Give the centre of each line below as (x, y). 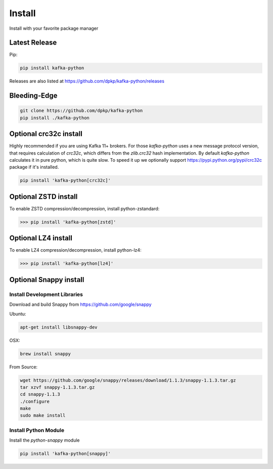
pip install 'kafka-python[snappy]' (65, 454)
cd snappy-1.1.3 (40, 394)
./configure (35, 401)
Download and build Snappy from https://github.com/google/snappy (80, 304)
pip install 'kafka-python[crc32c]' (65, 180)
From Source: (24, 367)
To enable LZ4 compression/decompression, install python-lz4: (75, 250)
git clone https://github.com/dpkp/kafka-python (81, 111)
